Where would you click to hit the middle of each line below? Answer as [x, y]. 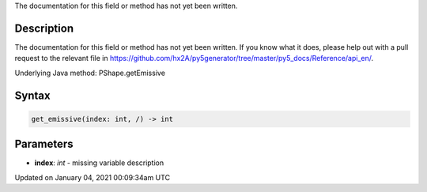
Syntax [32, 95]
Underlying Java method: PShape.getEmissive [90, 73]
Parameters [44, 144]
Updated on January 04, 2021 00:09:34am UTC [92, 177]
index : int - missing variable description [99, 163]
